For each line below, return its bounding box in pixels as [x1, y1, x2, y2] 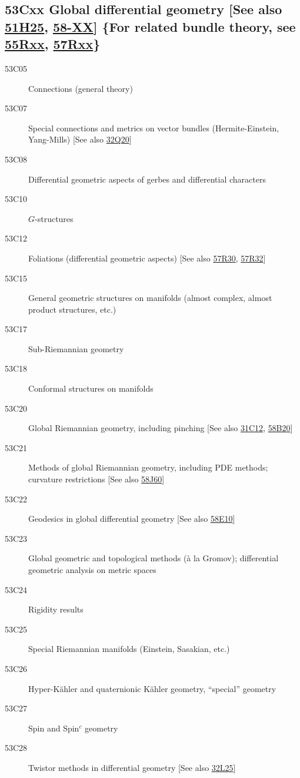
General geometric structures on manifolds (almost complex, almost [28, 292, 272, 304]
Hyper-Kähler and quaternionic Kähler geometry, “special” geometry [28, 682, 276, 694]
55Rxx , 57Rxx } [5, 35, 101, 53]
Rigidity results [28, 603, 84, 615]
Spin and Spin [28, 721, 79, 734]
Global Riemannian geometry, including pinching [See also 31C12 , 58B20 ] [28, 422, 293, 434]
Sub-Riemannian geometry [28, 342, 124, 355]
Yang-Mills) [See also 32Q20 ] [28, 133, 132, 145]
